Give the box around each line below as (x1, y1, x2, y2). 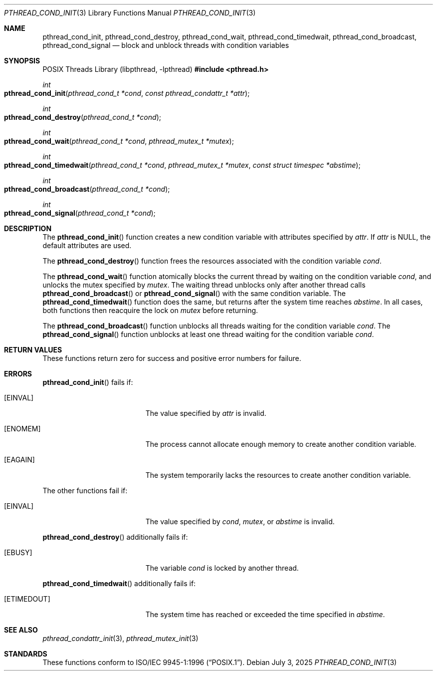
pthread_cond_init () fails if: (42, 378, 133, 386)
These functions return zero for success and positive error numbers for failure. (42, 354, 301, 362)
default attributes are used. (42, 241, 132, 250)
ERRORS (4, 369, 32, 378)
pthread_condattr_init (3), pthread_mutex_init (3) (42, 634, 199, 643)
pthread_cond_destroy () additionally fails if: (42, 533, 188, 541)
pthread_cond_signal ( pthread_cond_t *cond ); (4, 209, 156, 217)
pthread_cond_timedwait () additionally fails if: (42, 579, 196, 588)
